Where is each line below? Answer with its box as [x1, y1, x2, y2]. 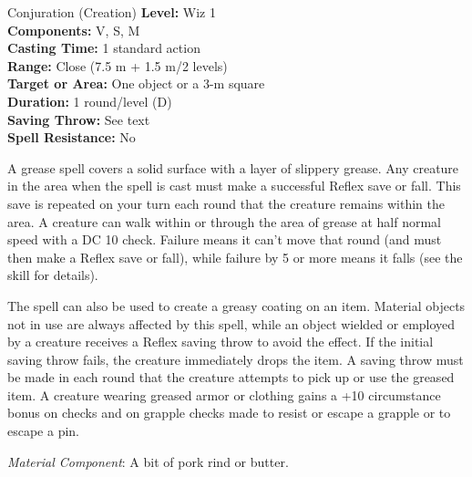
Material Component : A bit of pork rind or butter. [7, 451, 289, 471]
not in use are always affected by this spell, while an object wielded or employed [7, 314, 456, 333]
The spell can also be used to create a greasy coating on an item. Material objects [7, 296, 466, 315]
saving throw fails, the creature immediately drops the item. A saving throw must [7, 349, 464, 368]
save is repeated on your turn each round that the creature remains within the [7, 193, 446, 213]
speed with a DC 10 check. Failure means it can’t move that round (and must [7, 230, 442, 249]
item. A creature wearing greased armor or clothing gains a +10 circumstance [7, 385, 441, 404]
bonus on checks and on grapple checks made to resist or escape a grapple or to [7, 403, 451, 422]
